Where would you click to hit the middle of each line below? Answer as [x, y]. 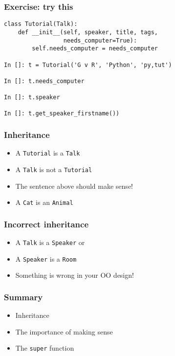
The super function [45, 348]
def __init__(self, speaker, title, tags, [88, 32]
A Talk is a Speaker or [50, 242]
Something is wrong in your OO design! [75, 275]
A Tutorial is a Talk [48, 153]
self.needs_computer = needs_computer [95, 49]
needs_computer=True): [100, 40]
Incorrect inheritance [46, 224]
